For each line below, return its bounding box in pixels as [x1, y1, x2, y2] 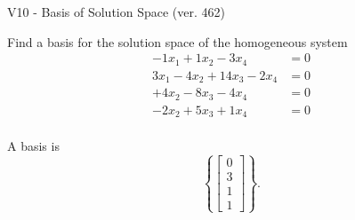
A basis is [7, 137, 60, 155]
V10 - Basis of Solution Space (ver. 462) [7, 3, 225, 20]
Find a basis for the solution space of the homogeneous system [7, 32, 348, 51]
